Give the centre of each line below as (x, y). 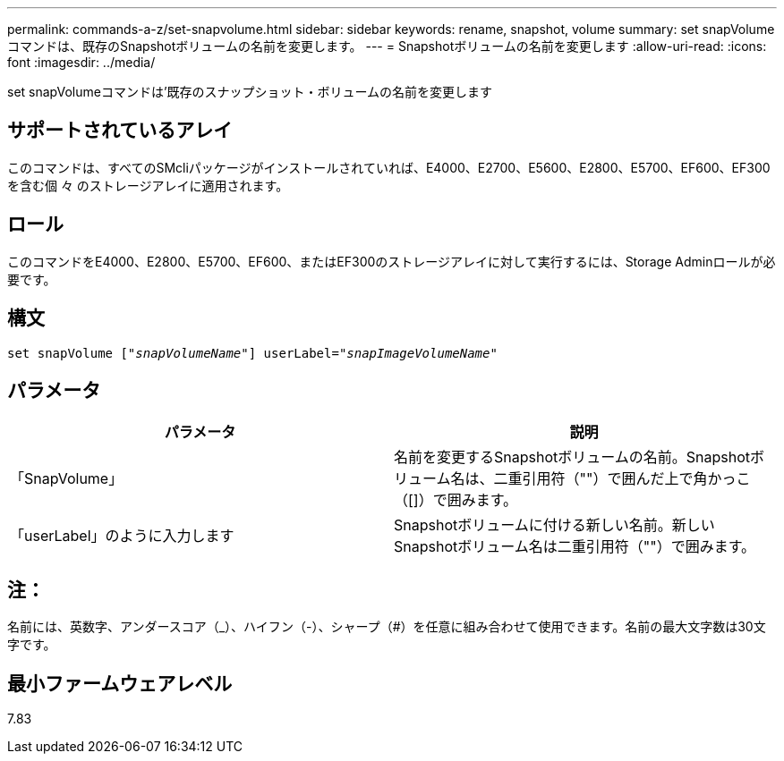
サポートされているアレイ (120, 131)
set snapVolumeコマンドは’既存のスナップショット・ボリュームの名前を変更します (250, 92)
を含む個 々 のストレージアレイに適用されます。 (148, 185)
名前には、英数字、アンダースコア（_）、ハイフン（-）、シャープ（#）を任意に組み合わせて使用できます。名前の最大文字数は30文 (387, 627)
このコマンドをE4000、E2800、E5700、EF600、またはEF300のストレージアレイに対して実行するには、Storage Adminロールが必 (392, 261)
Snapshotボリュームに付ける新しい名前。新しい (554, 525)
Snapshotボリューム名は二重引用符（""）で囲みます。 (575, 547)
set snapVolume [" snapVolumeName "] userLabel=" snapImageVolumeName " (252, 353)
